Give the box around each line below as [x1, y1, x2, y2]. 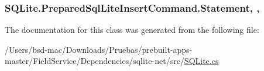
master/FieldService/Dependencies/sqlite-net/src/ [5, 55, 184, 67]
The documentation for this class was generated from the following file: [5, 23, 259, 36]
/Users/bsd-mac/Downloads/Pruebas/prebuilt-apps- [5, 43, 193, 55]
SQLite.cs [184, 55, 219, 67]
